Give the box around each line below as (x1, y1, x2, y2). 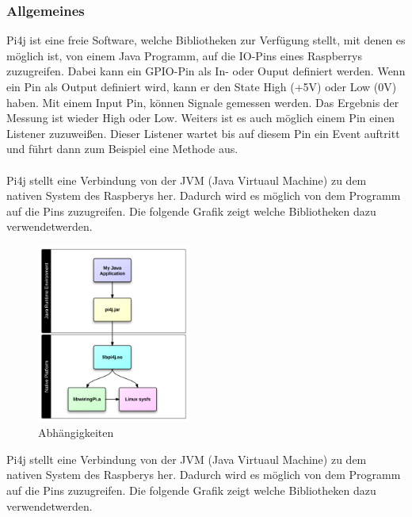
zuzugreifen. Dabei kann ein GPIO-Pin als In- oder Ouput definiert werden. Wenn (6, 63, 406, 79)
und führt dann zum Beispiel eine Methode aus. (6, 140, 238, 157)
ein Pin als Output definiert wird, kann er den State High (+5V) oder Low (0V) (6, 79, 397, 94)
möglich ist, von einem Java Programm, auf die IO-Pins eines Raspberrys (6, 47, 362, 63)
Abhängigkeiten (38, 424, 114, 441)
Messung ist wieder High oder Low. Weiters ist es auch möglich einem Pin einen (6, 109, 395, 126)
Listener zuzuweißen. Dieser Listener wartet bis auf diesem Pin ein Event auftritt (6, 124, 400, 141)
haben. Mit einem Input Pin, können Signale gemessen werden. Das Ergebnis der (6, 94, 399, 110)
